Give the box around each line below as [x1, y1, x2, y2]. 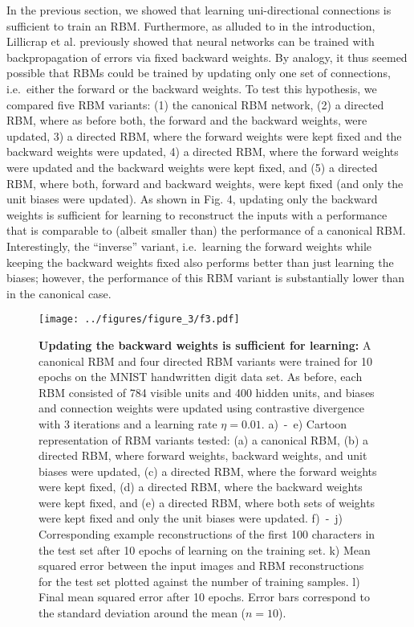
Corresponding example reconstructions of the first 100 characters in [39, 526, 375, 543]
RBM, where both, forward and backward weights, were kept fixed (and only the [6, 174, 404, 191]
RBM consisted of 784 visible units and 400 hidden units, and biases [39, 383, 375, 400]
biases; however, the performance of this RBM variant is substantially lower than [6, 269, 405, 286]
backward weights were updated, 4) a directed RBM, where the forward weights [6, 143, 399, 160]
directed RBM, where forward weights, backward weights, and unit [39, 447, 367, 464]
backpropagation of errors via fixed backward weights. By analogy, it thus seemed [6, 48, 408, 65]
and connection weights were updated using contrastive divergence [39, 400, 364, 416]
